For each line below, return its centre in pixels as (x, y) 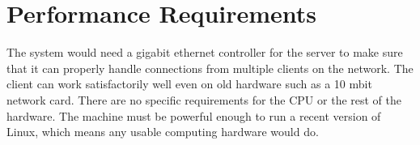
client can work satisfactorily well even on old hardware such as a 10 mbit (189, 84)
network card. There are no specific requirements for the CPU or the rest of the (204, 99)
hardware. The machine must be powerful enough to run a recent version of (194, 115)
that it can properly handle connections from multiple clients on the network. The (210, 68)
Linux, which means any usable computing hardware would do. (163, 132)
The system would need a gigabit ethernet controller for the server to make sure (205, 52)
